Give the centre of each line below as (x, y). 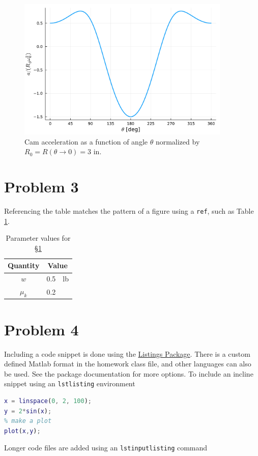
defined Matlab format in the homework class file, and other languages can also (128, 364)
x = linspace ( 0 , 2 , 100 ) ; (48, 401)
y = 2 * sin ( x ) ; (28, 411)
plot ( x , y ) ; (22, 431)
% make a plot (28, 421)
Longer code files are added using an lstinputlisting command (106, 448)
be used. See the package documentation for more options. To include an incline (129, 373)
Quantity (24, 265)
